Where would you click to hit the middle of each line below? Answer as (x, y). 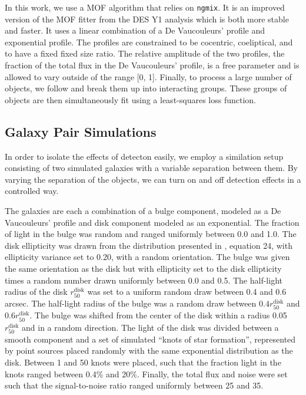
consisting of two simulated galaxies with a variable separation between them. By (152, 168)
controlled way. (32, 191)
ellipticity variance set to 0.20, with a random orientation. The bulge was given (147, 257)
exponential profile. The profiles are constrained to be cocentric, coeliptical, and (149, 42)
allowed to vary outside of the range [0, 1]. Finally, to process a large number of (148, 76)
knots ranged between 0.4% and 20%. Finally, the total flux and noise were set (146, 373)
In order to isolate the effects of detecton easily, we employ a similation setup (144, 156)
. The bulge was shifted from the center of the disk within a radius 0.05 (158, 315)
